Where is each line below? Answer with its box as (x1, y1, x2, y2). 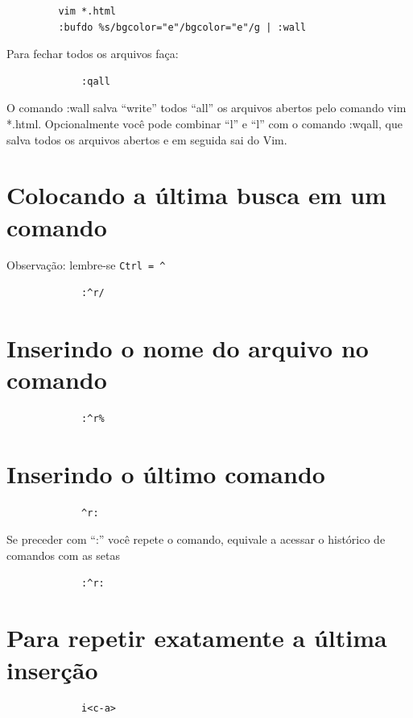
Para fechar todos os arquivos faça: (6, 45, 179, 62)
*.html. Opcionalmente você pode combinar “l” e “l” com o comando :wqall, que (6, 115, 403, 131)
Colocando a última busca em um (6, 178, 386, 211)
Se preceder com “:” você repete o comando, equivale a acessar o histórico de (6, 531, 386, 548)
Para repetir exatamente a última (6, 621, 387, 654)
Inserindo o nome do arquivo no (6, 331, 369, 364)
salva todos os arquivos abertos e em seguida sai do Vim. (6, 131, 287, 148)
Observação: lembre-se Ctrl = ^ (6, 257, 166, 273)
